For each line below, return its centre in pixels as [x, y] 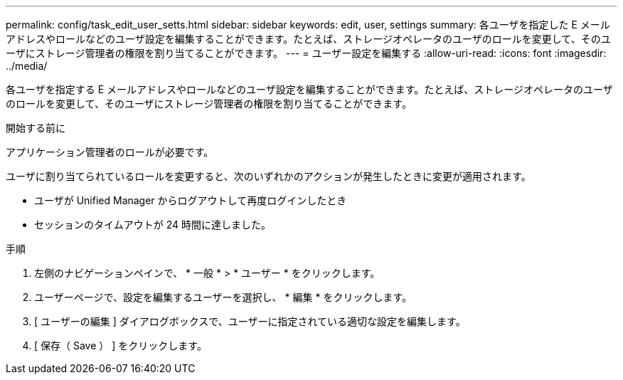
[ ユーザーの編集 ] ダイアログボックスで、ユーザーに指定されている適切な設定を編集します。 [250, 321]
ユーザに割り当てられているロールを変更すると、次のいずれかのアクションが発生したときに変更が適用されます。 [268, 176]
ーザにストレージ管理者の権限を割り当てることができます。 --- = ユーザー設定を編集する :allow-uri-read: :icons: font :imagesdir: [306, 53]
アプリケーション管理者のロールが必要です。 [110, 152]
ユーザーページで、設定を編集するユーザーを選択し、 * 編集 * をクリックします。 [223, 297]
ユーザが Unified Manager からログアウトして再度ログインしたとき [191, 200]
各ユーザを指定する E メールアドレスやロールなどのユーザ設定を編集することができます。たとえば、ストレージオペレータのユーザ [309, 89]
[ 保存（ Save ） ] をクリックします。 [121, 345]
